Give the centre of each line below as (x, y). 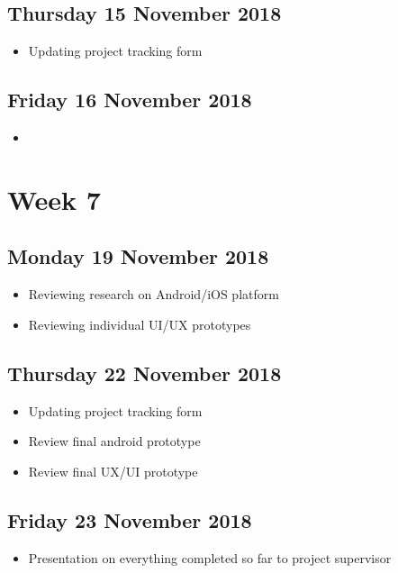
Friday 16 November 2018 (130, 100)
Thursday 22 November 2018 (145, 373)
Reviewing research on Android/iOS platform (154, 294)
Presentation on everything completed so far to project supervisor (210, 557)
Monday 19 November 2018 (138, 256)
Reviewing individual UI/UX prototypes (140, 324)
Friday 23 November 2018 (130, 519)
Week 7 (54, 199)
